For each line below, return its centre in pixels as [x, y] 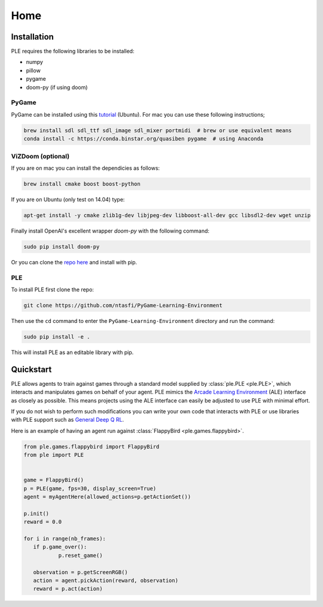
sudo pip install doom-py [62, 246]
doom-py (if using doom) [57, 87]
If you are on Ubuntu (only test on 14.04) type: [68, 199]
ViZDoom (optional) [40, 156]
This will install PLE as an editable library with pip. [72, 352]
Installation [32, 37]
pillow [33, 70]
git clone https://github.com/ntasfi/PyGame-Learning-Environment [123, 305]
